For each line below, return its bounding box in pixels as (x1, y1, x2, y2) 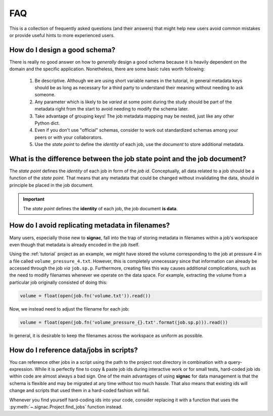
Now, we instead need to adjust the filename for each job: (9, 306, 130, 312)
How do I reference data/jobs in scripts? (9, 346, 139, 354)
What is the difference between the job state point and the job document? (9, 155, 246, 163)
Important (23, 196, 45, 202)
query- (227, 359, 243, 365)
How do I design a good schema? (9, 46, 116, 54)
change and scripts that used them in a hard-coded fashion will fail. (9, 388, 150, 394)
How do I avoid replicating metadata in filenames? (9, 221, 170, 230)
